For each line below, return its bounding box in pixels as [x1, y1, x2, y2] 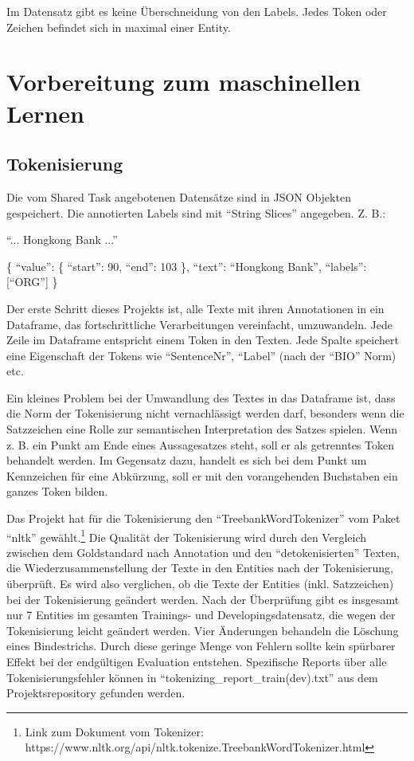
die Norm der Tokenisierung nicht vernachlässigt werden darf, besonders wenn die [6, 405, 404, 422]
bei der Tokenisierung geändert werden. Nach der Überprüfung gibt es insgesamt [6, 590, 400, 607]
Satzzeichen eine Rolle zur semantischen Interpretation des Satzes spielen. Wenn [6, 421, 398, 437]
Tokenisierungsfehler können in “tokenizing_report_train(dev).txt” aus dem [6, 669, 378, 685]
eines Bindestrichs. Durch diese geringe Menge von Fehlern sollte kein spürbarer [6, 637, 396, 654]
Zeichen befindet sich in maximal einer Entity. [6, 18, 231, 35]
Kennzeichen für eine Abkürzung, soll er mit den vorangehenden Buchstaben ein [6, 467, 398, 484]
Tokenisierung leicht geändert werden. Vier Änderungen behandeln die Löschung [6, 622, 399, 638]
